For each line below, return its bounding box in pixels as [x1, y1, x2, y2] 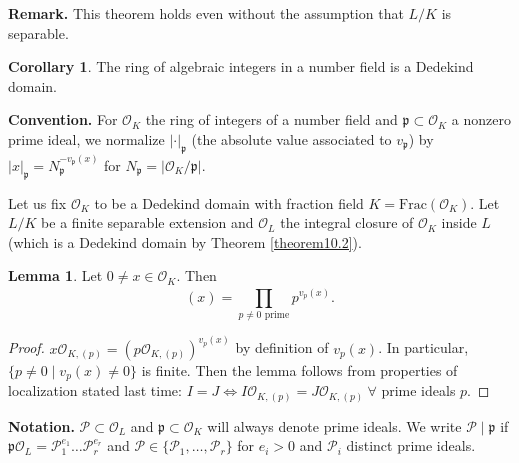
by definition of [235, 337, 329, 358]
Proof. [8, 337, 45, 358]
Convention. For [8, 109, 118, 130]
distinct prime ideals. [346, 435, 476, 456]
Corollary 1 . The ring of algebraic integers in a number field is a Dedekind [8, 56, 474, 77]
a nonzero [451, 109, 511, 130]
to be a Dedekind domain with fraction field [94, 192, 364, 213]
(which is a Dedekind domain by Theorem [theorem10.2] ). [8, 231, 362, 252]
